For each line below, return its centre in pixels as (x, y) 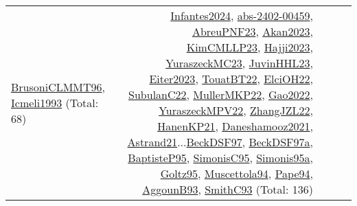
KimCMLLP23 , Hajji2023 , (250, 47)
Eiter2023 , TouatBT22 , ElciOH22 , (231, 79)
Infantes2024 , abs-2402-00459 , (242, 15)
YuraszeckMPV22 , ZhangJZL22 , (236, 110)
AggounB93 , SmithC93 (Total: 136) (228, 189)
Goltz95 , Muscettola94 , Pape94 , (237, 173)
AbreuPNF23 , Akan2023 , (252, 31)
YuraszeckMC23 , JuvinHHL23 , (239, 63)
